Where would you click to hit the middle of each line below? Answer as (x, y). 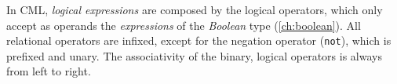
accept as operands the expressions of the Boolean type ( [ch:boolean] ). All (184, 25)
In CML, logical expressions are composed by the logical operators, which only (195, 9)
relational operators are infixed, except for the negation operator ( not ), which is (199, 40)
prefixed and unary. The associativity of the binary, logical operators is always (194, 55)
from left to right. (49, 71)
